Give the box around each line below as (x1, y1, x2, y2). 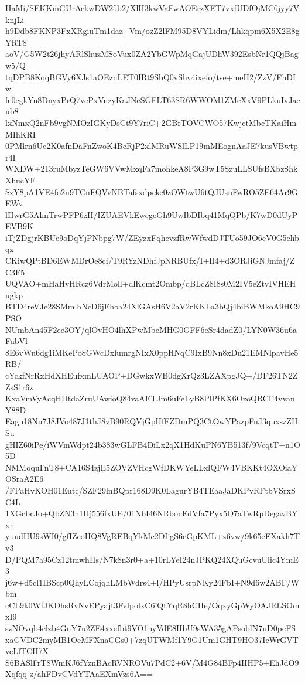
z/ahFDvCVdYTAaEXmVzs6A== (29, 668, 153, 680)
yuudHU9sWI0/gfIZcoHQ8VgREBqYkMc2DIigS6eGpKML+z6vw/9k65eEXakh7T (5, 530, 300, 542)
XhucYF (5, 173, 36, 186)
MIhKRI (5, 128, 36, 140)
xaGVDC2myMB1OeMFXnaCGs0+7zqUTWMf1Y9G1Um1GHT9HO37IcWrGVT (5, 633, 299, 645)
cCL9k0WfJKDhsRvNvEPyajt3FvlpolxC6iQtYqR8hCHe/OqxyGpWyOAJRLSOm (5, 598, 300, 611)
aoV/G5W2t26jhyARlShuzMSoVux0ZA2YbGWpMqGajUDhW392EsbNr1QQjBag (5, 47, 299, 60)
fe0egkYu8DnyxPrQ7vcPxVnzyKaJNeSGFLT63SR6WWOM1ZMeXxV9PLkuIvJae (5, 93, 300, 106)
